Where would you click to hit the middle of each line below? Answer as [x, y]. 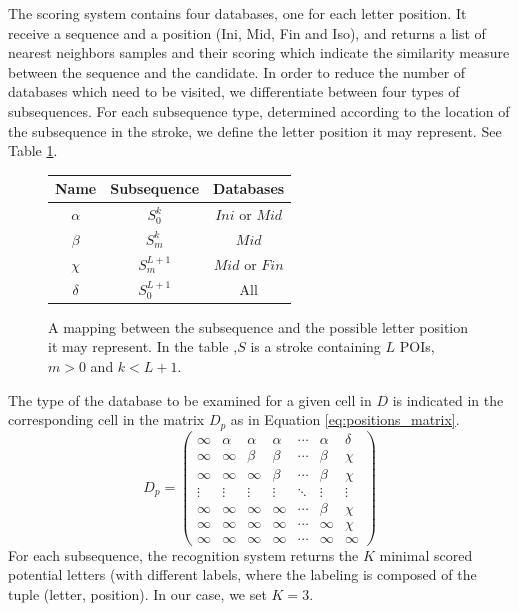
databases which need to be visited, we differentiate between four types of [234, 91]
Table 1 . [33, 150]
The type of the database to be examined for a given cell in [190, 399]
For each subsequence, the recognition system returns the [183, 554]
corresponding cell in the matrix [106, 419]
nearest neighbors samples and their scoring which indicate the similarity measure [259, 52]
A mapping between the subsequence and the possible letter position [258, 326]
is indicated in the [448, 399]
